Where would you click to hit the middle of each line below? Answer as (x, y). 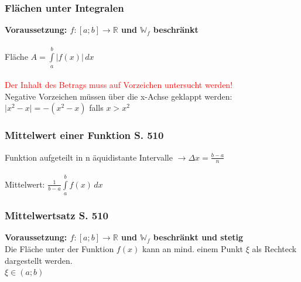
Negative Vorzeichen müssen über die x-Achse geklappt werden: (119, 96)
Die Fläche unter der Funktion (59, 249)
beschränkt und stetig (198, 237)
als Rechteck (274, 249)
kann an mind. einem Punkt (192, 249)
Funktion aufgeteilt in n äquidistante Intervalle (89, 157)
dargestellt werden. (39, 260)
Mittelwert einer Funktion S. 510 (84, 135)
